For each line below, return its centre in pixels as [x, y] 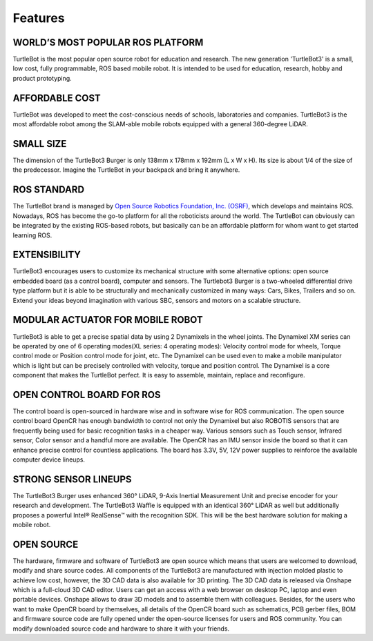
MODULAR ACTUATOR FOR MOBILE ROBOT [108, 320]
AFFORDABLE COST [57, 98]
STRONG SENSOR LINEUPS [72, 479]
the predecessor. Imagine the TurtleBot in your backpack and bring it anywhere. [126, 170]
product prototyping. [42, 78]
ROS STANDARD [49, 190]
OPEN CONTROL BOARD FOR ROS [87, 394]
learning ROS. [32, 235]
